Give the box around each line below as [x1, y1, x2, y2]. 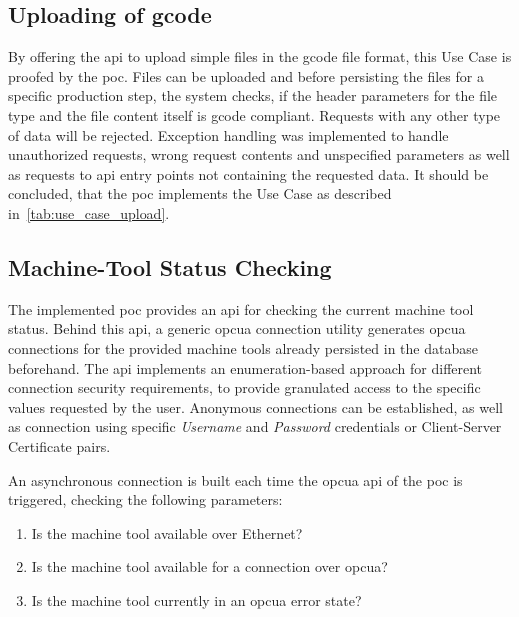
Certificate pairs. [8, 435, 111, 456]
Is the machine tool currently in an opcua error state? [31, 589, 362, 610]
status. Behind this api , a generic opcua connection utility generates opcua [8, 318, 466, 339]
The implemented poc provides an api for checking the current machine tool [8, 298, 474, 319]
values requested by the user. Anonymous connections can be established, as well [8, 396, 503, 417]
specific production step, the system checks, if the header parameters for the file [8, 85, 498, 106]
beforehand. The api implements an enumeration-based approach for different [8, 357, 483, 378]
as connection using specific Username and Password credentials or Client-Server [8, 416, 502, 437]
